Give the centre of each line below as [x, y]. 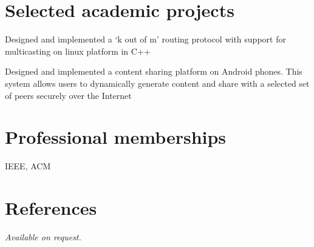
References [51, 208]
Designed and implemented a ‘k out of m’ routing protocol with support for [145, 39]
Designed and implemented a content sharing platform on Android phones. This [154, 71]
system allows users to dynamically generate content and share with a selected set [157, 83]
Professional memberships [116, 137]
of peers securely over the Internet [68, 95]
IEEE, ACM [28, 166]
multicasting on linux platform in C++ [78, 51]
